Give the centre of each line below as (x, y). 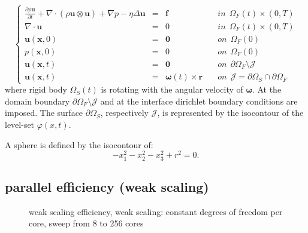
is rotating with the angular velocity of (172, 89)
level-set (20, 125)
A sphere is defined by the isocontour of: (79, 144)
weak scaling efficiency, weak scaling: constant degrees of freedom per (156, 211)
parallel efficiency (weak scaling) (107, 186)
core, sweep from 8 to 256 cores (86, 223)
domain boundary (37, 101)
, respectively (125, 113)
